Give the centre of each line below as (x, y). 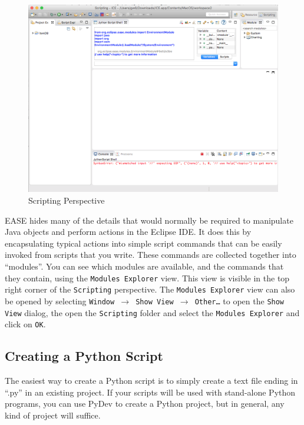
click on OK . (25, 324)
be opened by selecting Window (60, 301)
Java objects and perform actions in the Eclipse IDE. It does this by (128, 232)
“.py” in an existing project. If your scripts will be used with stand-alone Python (150, 392)
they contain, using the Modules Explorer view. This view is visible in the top (147, 278)
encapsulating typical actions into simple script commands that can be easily (143, 243)
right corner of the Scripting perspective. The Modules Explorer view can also (150, 289)
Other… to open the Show (239, 301)
